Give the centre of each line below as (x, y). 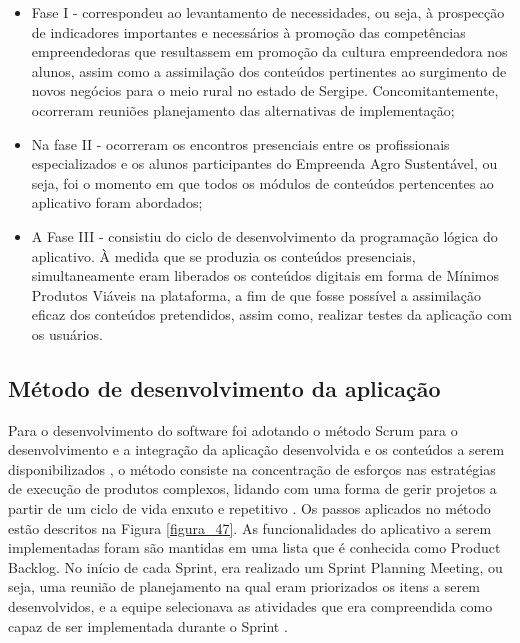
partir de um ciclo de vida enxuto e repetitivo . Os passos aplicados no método (249, 508)
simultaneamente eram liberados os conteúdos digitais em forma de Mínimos (265, 275)
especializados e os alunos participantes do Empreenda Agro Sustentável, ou (264, 163)
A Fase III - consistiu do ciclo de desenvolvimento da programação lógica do (264, 235)
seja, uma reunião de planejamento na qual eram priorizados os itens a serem (244, 586)
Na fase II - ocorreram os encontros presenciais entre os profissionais (240, 143)
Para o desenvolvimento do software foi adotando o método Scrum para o (233, 429)
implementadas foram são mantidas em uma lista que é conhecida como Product (254, 547)
